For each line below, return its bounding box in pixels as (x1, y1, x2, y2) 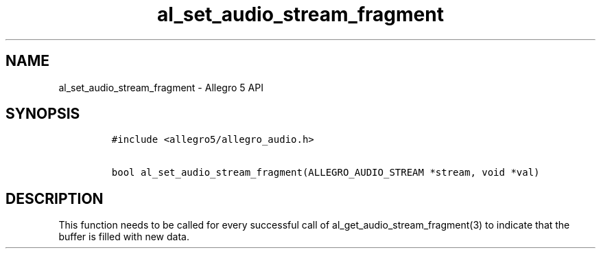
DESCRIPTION (5, 189, 104, 207)
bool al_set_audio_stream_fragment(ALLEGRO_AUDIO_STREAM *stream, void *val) (111, 167, 540, 178)
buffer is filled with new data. (58, 231, 189, 243)
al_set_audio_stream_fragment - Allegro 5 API (58, 81, 263, 93)
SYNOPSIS (5, 105, 80, 123)
